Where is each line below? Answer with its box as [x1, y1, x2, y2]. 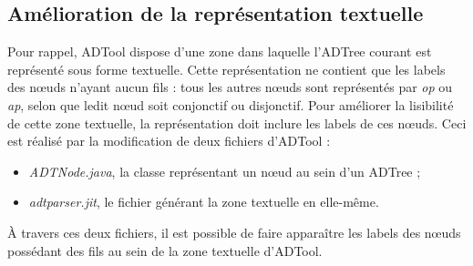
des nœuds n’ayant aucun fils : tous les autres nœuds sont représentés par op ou [7, 77, 453, 97]
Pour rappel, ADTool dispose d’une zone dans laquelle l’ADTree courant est [7, 42, 432, 61]
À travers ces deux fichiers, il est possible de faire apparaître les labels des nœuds [7, 222, 461, 241]
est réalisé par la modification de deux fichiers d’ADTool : [7, 131, 331, 150]
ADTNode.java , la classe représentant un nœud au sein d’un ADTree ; [28, 161, 421, 180]
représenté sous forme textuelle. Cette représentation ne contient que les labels [7, 59, 446, 78]
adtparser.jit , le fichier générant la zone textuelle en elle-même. [28, 192, 379, 211]
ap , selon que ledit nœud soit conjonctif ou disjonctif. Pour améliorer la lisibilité [7, 95, 454, 114]
